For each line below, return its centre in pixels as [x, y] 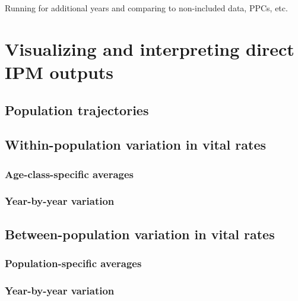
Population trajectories [77, 110]
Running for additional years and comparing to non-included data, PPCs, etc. [146, 8]
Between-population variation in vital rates [140, 234]
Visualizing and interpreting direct [150, 48]
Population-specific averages [73, 263]
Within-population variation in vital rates [136, 145]
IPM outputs [59, 72]
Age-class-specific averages [69, 174]
